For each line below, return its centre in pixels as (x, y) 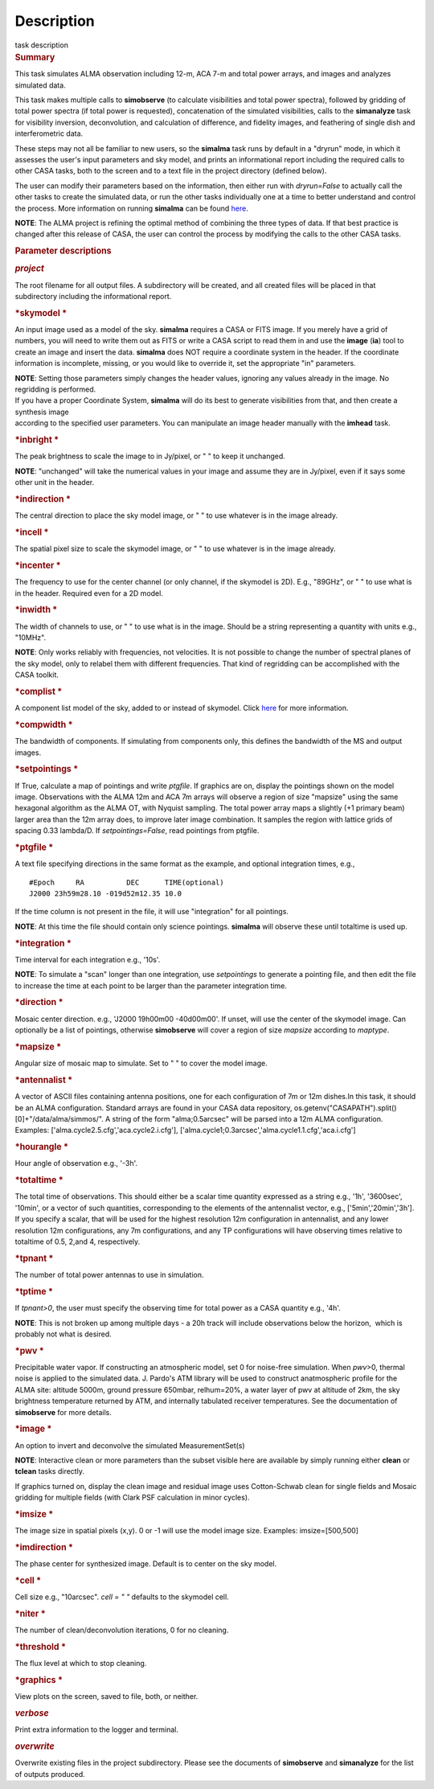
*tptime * (34, 1291)
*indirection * (43, 499)
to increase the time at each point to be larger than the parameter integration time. (151, 986)
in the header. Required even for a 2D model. (89, 593)
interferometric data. (49, 133)
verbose (32, 1713)
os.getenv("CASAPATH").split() (345, 1108)
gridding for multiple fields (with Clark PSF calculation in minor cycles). (132, 1498)
